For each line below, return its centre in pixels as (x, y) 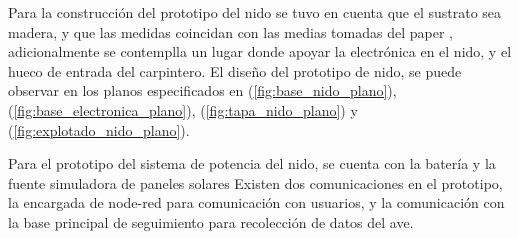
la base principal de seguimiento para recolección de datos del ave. (211, 221)
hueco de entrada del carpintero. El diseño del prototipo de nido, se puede (235, 70)
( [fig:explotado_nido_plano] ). (99, 129)
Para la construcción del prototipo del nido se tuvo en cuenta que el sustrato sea (255, 12)
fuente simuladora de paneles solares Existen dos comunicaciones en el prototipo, (255, 182)
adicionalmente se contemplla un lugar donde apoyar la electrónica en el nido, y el (260, 51)
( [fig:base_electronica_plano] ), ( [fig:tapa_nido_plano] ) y (183, 109)
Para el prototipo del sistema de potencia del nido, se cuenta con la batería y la (252, 163)
